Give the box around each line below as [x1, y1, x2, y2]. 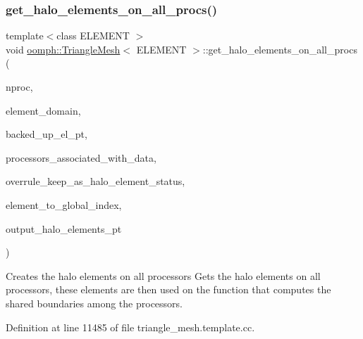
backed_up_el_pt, [6, 127, 87, 141]
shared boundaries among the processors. [6, 295, 183, 310]
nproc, [6, 79, 33, 94]
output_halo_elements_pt [6, 221, 122, 236]
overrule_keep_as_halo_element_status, [6, 174, 185, 188]
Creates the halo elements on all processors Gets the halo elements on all [6, 268, 321, 283]
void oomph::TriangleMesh [6, 41, 121, 56]
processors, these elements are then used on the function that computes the [6, 282, 331, 297]
